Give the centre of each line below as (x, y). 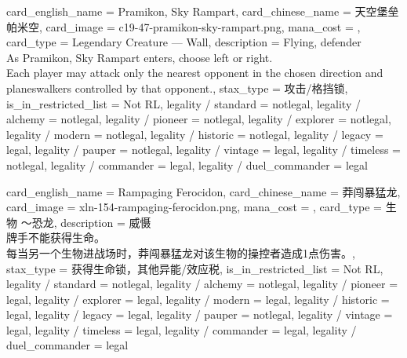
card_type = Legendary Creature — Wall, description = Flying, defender (184, 42)
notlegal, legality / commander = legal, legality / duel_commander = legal (187, 164)
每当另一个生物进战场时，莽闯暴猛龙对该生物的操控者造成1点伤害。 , (181, 252)
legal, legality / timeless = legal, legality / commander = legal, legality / (182, 329)
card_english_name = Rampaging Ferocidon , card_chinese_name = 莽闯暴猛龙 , (203, 191)
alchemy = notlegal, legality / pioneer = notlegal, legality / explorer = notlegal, (199, 119)
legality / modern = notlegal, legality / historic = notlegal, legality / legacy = (195, 134)
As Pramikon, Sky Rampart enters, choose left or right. (140, 57)
